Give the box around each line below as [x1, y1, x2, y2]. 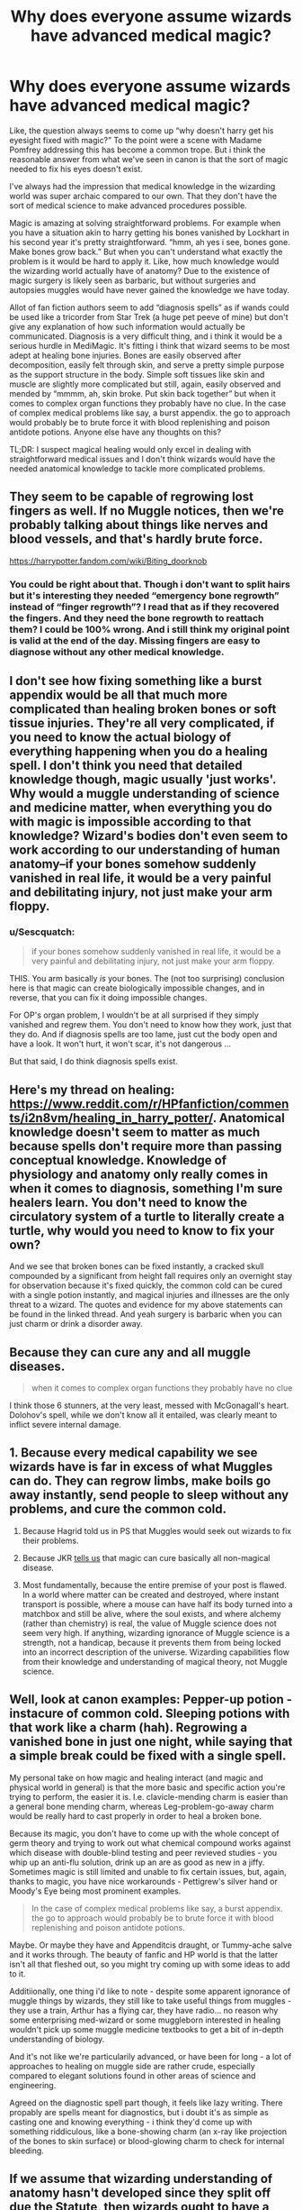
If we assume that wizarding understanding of [9, 2171, 273, 2187]
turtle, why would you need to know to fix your [9, 1223, 275, 1238]
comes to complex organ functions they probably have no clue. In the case [9, 397, 287, 408]
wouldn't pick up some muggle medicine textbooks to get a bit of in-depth [9, 2023, 284, 2034]
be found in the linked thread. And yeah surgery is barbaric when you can [9, 1309, 282, 1320]
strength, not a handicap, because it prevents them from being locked [22, 1637, 281, 1648]
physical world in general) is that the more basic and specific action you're [9, 1782, 286, 1793]
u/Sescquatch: [9, 926, 75, 938]
